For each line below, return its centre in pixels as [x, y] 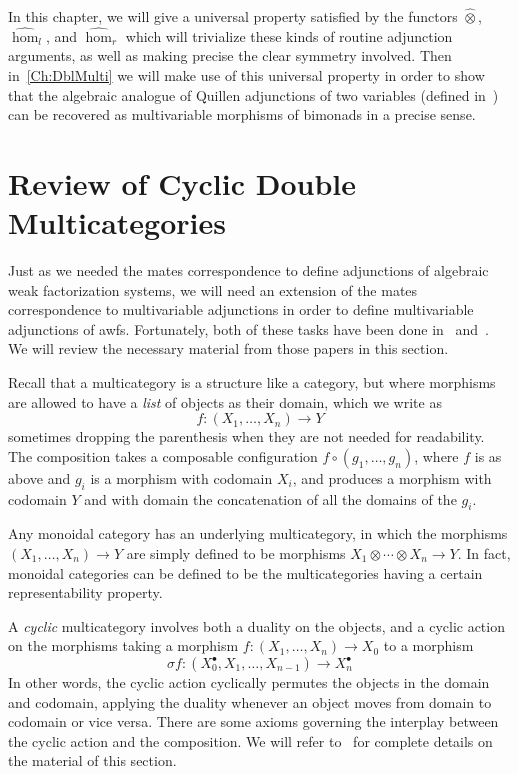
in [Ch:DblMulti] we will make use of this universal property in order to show [246, 75]
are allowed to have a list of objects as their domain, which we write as [225, 401]
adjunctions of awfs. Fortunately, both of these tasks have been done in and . [248, 328]
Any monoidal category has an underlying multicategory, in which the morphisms [258, 533]
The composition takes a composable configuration [163, 455]
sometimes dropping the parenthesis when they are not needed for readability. [246, 436]
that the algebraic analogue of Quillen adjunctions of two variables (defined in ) [253, 94]
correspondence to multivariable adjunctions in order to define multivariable [241, 309]
